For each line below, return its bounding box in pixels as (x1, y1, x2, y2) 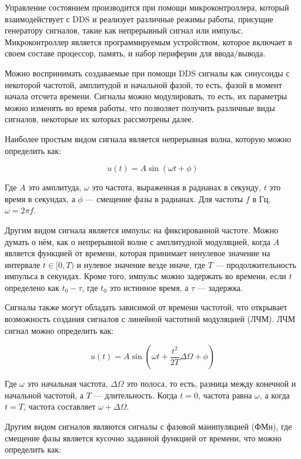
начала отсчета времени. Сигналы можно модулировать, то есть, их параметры (5, 90, 287, 102)
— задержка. (197, 281, 243, 293)
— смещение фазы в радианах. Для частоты (85, 192, 243, 205)
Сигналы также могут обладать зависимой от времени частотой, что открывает (5, 301, 287, 313)
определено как (5, 281, 59, 293)
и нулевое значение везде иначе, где (76, 258, 206, 270)
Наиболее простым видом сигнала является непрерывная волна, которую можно (5, 132, 291, 145)
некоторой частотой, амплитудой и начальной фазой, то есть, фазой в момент (5, 78, 282, 91)
